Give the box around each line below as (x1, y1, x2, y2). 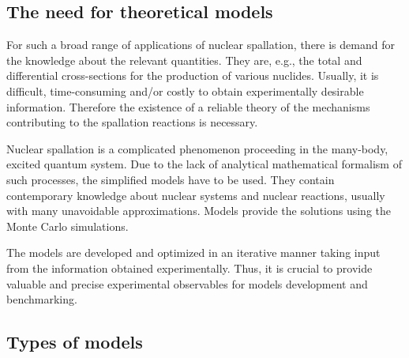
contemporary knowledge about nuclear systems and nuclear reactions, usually (6, 187, 385, 203)
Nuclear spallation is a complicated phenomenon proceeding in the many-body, (6, 140, 388, 156)
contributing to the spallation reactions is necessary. (6, 114, 258, 130)
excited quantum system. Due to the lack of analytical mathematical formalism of (6, 156, 402, 172)
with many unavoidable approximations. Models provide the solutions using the (6, 202, 392, 219)
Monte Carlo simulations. (6, 217, 129, 234)
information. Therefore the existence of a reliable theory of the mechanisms (6, 98, 370, 115)
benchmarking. (6, 291, 77, 307)
